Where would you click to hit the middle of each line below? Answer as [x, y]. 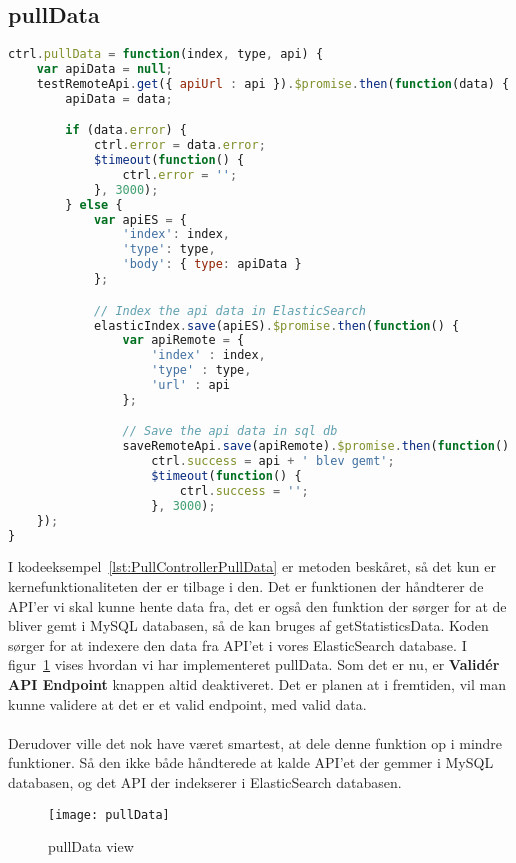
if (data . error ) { [126, 130]
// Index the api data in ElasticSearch [229, 310]
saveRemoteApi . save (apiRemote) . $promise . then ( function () [316, 446]
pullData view [91, 846]
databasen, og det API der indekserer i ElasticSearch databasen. [205, 781]
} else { [94, 204]
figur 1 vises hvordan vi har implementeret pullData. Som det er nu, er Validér [254, 664]
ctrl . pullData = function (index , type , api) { [166, 54]
